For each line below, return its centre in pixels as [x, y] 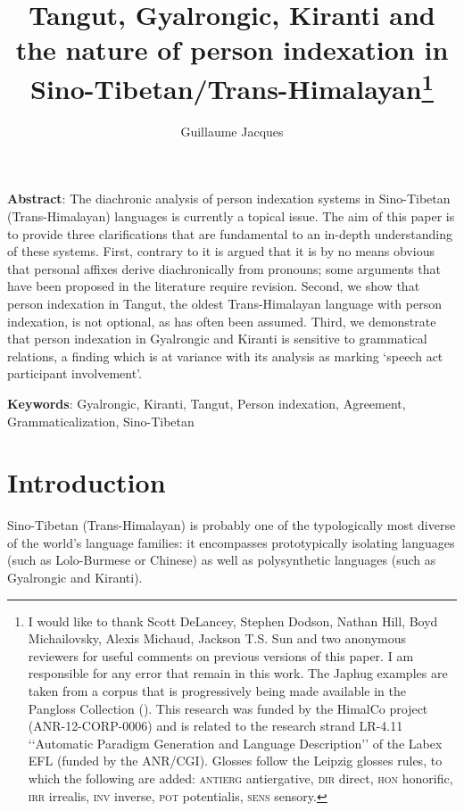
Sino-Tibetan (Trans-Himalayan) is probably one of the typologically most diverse [232, 525]
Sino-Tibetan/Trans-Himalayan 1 [232, 86]
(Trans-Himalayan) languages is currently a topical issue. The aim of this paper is [231, 216]
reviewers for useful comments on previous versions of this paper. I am [221, 655]
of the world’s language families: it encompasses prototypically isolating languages [231, 542]
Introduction [87, 482]
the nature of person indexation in [232, 50]
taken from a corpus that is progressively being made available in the [217, 691]
